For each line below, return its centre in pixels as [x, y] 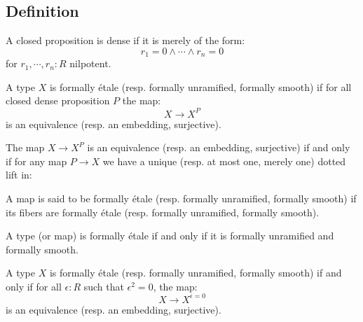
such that [104, 286]
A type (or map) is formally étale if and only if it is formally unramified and [170, 236]
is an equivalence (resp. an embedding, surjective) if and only [219, 147]
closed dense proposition [58, 100]
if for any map [36, 161]
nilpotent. [90, 63]
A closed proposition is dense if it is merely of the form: [125, 40]
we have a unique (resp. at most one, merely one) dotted [224, 161]
